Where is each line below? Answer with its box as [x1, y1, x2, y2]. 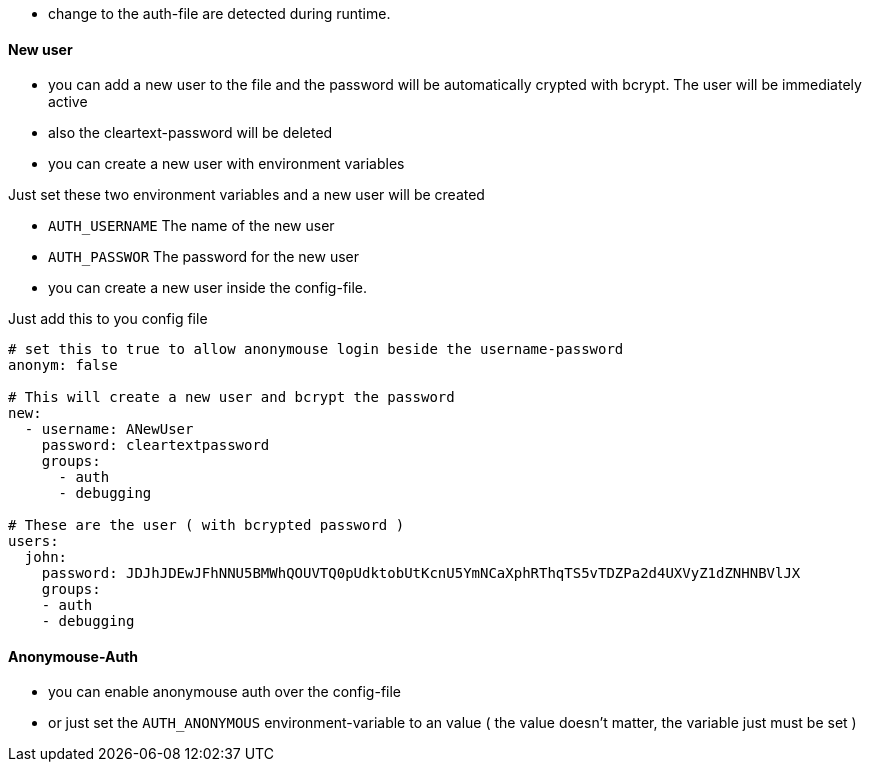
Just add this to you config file [8, 310, 208, 328]
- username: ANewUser [24, 421, 194, 438]
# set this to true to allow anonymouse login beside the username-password [8, 341, 624, 358]
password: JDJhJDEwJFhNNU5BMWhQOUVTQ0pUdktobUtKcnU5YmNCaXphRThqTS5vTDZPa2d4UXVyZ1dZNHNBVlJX [41, 565, 801, 582]
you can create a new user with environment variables [48, 155, 405, 173]
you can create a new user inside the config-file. [48, 279, 368, 297]
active [48, 93, 88, 111]
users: [8, 533, 59, 550]
